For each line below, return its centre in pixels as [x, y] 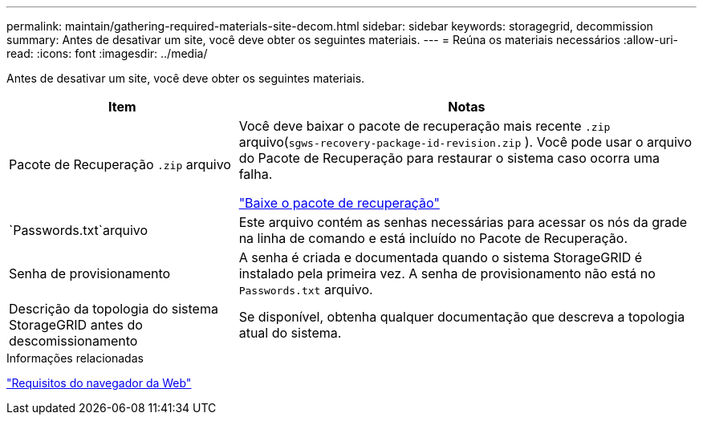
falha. [256, 174]
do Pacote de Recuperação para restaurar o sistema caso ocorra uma [449, 158]
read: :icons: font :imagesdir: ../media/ [107, 53]
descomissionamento [73, 341]
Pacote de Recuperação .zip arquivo [120, 164]
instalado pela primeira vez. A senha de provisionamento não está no [447, 273]
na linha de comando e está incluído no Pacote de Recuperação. [433, 238]
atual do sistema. [290, 333]
